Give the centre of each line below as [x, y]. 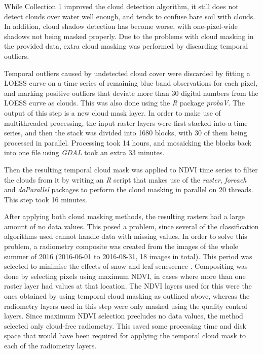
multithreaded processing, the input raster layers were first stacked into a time [126, 122]
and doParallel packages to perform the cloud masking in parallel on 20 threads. [129, 189]
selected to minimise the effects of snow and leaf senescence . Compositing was [126, 266]
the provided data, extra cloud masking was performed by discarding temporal [126, 46]
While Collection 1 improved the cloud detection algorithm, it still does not [121, 6]
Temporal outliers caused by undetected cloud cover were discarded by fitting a [127, 73]
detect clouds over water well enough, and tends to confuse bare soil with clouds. [130, 16]
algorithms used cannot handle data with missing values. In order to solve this [126, 236]
